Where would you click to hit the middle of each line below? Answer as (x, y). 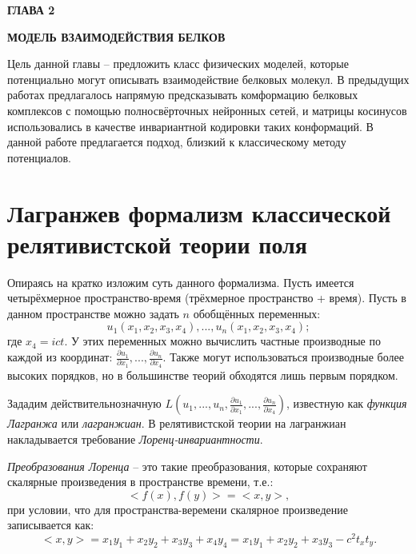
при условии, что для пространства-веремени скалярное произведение (178, 509)
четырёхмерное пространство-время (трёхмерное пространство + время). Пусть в (207, 298)
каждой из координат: (60, 357)
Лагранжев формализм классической (199, 212)
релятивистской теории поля (157, 243)
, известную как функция (346, 403)
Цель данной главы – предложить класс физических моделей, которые (178, 64)
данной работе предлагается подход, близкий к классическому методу (177, 142)
